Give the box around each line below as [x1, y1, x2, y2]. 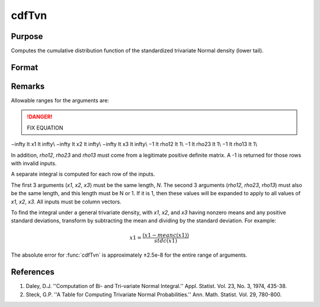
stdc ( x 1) [154, 237, 178, 244]
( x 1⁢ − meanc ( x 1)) [142, 232, 190, 239]
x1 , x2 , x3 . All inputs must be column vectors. [11, 198, 121, 205]
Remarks [11, 81, 45, 91]
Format [11, 62, 39, 72]
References [11, 267, 55, 277]
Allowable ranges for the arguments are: [11, 96, 110, 104]
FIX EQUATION [27, 124, 63, 131]
